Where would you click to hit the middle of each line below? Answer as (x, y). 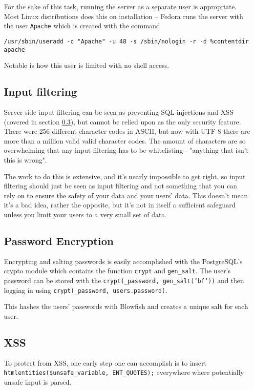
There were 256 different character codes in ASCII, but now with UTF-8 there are (127, 131)
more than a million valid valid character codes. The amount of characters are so (125, 140)
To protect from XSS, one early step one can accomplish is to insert (105, 362)
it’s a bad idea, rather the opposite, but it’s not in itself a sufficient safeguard (120, 205)
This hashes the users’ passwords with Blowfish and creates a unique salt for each (126, 306)
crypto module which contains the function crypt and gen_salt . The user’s (117, 271)
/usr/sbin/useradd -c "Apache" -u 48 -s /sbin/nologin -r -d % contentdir (127, 41)
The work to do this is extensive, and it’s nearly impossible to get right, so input (125, 176)
